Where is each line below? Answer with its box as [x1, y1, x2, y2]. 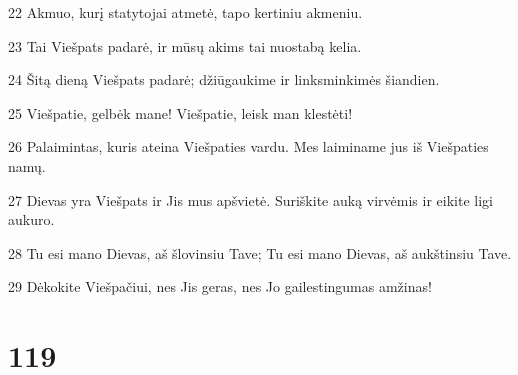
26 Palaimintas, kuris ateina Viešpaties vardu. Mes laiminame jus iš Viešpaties [8, 136, 489, 157]
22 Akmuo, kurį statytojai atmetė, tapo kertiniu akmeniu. [8, 2, 363, 22]
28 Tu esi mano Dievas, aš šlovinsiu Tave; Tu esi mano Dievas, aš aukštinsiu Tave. [8, 242, 512, 263]
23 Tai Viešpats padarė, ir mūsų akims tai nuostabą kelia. [8, 35, 362, 56]
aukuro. [8, 209, 55, 230]
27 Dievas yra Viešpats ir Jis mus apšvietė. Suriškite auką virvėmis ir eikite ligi [8, 189, 493, 210]
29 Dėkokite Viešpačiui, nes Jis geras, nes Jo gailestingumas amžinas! [8, 276, 432, 297]
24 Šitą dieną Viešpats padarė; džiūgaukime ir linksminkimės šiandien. [8, 69, 440, 90]
